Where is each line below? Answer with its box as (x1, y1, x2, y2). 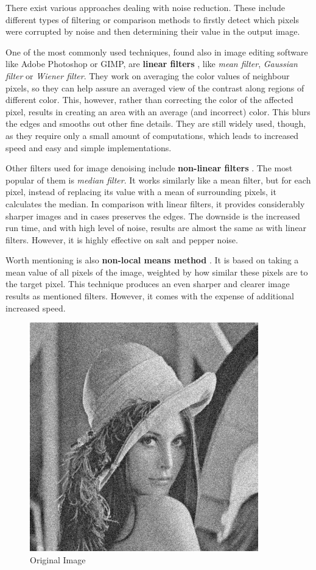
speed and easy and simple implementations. (5, 141, 172, 154)
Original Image (30, 553, 86, 566)
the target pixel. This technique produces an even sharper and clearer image (5, 277, 290, 290)
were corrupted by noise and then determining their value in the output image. (5, 25, 300, 38)
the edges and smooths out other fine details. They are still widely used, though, (5, 117, 306, 130)
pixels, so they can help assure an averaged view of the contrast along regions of (5, 81, 304, 94)
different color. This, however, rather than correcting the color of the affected (5, 93, 293, 106)
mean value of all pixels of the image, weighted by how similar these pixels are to (5, 265, 308, 278)
